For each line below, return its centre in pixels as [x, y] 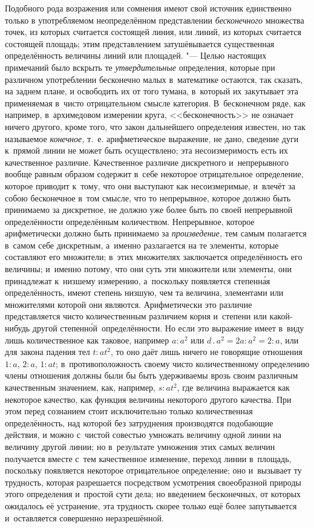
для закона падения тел [47, 352]
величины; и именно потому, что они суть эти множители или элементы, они [148, 269]
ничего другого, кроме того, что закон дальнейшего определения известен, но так [155, 126]
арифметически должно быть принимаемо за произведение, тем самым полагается [156, 233]
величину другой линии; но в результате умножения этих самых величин [140, 446]
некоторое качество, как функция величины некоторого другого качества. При [148, 399]
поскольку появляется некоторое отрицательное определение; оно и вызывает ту [153, 470]
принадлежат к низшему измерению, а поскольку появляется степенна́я [138, 280]
